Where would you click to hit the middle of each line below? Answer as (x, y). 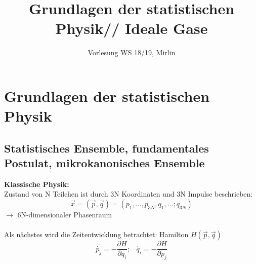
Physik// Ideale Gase (132, 28)
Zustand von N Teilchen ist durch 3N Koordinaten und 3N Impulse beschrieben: (129, 194)
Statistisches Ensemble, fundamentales (106, 148)
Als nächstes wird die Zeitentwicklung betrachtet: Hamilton (96, 234)
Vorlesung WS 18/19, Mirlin (132, 52)
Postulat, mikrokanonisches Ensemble (104, 163)
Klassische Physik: (37, 184)
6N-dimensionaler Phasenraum (65, 215)
